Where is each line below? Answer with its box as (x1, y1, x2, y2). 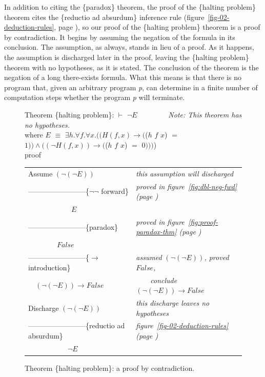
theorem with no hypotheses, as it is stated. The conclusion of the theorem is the (4, 62, 259, 72)
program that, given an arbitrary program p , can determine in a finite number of (4, 82, 258, 92)
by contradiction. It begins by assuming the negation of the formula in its (4, 31, 235, 42)
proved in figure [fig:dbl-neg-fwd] (136, 181, 237, 191)
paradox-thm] (136, 226, 177, 237)
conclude (150, 274, 177, 285)
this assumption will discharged (136, 168, 234, 178)
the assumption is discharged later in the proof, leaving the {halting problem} (4, 51, 249, 62)
